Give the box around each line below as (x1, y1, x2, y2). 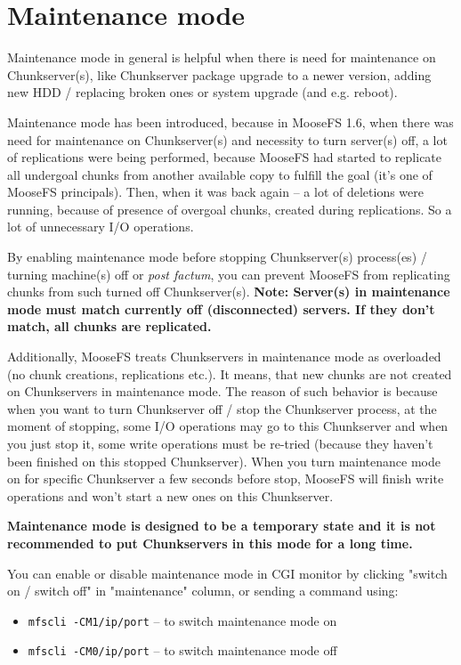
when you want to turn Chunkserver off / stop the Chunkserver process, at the (7, 399, 437, 418)
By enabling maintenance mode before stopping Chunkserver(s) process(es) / (7, 247, 427, 266)
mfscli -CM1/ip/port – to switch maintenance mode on (28, 611, 337, 629)
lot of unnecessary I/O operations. (7, 217, 194, 236)
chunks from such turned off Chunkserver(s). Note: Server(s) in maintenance (7, 282, 450, 301)
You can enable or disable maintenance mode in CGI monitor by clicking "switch (7, 564, 448, 582)
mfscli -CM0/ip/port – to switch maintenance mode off (28, 641, 337, 660)
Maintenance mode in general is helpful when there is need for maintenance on (7, 48, 436, 67)
